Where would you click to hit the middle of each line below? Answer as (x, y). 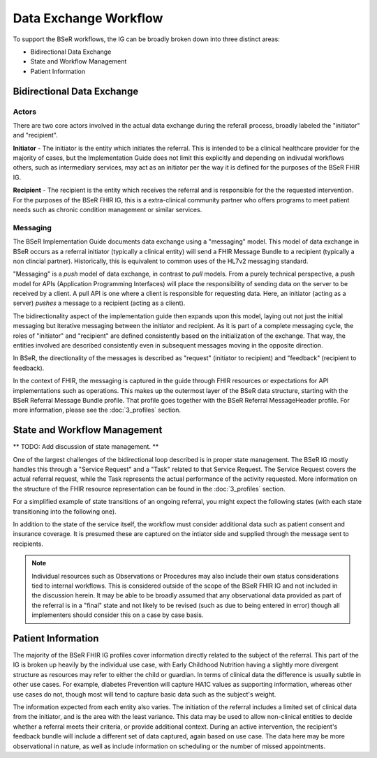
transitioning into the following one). (65, 511)
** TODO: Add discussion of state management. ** (86, 447)
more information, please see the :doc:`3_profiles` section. (97, 410)
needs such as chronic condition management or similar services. (108, 210)
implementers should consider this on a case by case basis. (118, 615)
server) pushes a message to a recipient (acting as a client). (99, 303)
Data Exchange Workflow (88, 18)
